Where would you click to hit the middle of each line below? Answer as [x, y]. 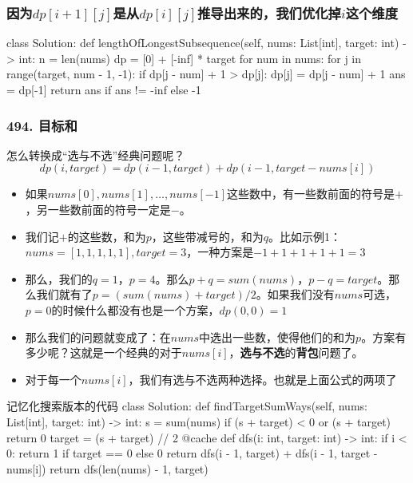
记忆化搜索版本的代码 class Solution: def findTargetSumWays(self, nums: [187, 406]
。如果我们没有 [295, 294]
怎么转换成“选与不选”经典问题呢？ [96, 154]
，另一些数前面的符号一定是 [98, 209]
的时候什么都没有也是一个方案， [135, 309]
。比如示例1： [305, 236]
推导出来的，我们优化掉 [269, 12]
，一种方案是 [220, 252]
